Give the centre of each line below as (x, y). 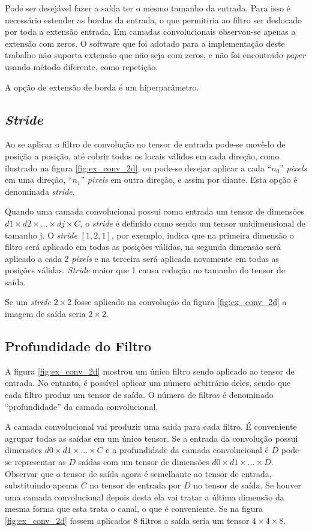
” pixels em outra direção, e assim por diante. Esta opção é (189, 179)
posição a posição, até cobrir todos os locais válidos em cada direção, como (142, 156)
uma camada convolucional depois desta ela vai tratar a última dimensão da (145, 497)
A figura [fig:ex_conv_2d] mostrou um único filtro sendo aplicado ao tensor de (150, 371)
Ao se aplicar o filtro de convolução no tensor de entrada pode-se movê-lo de (145, 144)
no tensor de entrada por (135, 485)
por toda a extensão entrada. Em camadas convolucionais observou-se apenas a (150, 31)
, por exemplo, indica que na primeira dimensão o (202, 235)
